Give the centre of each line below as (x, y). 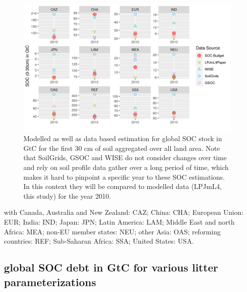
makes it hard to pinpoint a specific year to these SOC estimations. (124, 177)
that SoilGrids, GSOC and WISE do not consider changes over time (125, 157)
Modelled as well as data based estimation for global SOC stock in (123, 138)
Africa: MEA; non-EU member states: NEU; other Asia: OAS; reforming (112, 231)
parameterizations (50, 282)
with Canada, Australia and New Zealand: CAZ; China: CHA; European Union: (124, 212)
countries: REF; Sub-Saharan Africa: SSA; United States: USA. (99, 241)
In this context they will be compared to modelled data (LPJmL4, (123, 186)
